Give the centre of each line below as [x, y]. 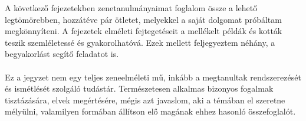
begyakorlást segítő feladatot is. [62, 54]
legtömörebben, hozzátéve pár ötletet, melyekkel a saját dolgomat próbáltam [143, 19]
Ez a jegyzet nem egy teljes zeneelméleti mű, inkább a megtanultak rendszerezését [153, 77]
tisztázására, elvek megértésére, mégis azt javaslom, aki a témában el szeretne [145, 100]
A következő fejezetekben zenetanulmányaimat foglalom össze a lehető [131, 8]
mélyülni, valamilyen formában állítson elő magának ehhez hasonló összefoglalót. [150, 111]
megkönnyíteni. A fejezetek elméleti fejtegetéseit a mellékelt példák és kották [144, 31]
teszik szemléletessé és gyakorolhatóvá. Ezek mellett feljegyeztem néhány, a [140, 42]
